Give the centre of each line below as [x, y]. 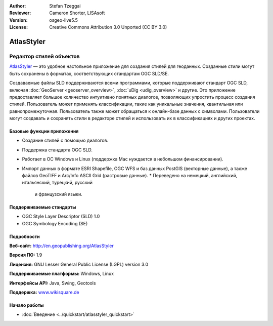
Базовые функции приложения [44, 131]
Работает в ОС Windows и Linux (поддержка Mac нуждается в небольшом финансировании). [123, 159]
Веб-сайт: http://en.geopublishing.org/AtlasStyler [61, 246]
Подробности [25, 236]
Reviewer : [20, 13]
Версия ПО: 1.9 [26, 255]
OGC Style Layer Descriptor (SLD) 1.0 [61, 216]
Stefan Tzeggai [65, 6]
